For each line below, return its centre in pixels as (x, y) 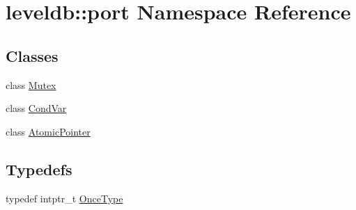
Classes (32, 55)
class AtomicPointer (48, 131)
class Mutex (31, 84)
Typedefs (39, 169)
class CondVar (36, 108)
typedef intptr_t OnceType (64, 198)
